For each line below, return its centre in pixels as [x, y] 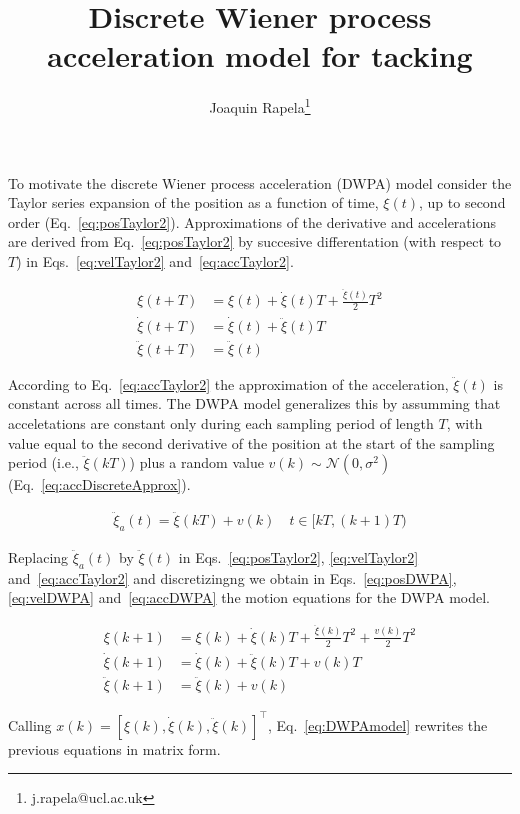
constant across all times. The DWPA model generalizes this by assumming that [254, 403]
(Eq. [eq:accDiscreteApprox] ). [99, 484]
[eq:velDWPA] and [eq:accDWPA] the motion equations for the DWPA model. [249, 597]
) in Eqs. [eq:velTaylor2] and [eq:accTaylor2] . [155, 260]
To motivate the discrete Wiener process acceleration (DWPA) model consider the [260, 182]
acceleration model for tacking [260, 55]
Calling [30, 724]
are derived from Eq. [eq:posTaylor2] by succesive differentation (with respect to [255, 241]
